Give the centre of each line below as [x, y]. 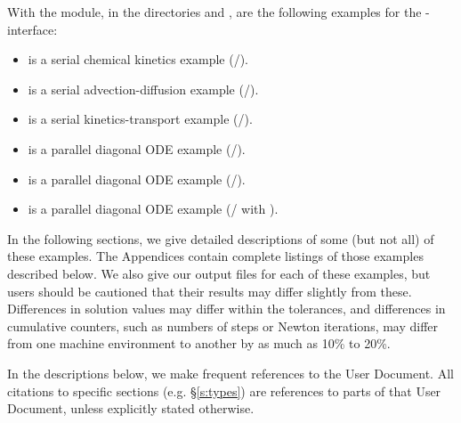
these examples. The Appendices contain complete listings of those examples [215, 256]
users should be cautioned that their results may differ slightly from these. [210, 291]
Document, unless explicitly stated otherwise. [131, 408]
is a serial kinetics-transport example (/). [140, 119]
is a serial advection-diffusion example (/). [143, 89]
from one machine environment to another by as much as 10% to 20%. [199, 343]
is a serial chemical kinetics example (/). [138, 59]
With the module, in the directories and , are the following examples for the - [218, 12]
